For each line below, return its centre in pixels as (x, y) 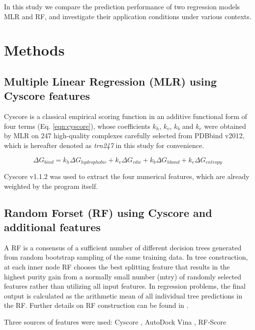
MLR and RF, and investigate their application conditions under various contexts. (128, 16)
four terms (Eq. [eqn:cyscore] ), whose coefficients (77, 126)
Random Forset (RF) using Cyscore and (108, 212)
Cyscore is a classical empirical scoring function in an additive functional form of (126, 116)
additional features (52, 226)
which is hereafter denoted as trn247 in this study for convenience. (104, 145)
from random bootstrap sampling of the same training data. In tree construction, (126, 257)
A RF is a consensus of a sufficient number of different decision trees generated (123, 247)
